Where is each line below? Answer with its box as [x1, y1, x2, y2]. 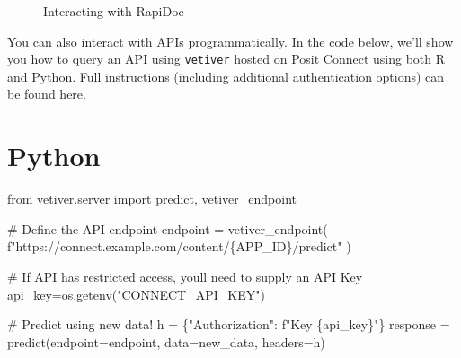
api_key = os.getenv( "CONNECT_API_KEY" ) [7, 284, 265, 303]
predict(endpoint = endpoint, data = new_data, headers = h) [7, 332, 325, 351]
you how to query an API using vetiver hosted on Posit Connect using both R [7, 49, 446, 68]
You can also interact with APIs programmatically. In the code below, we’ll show [7, 31, 454, 50]
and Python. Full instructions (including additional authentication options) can [7, 66, 445, 85]
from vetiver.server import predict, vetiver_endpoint [7, 189, 297, 208]
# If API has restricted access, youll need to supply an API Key [7, 266, 363, 285]
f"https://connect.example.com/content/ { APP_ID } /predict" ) [7, 237, 351, 256]
